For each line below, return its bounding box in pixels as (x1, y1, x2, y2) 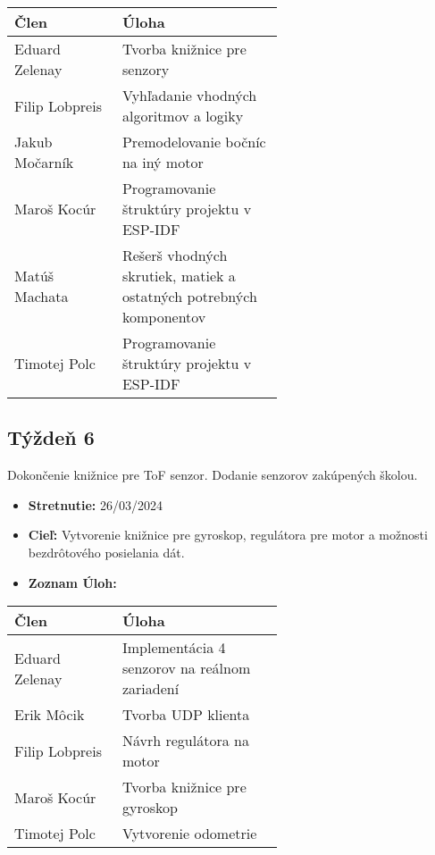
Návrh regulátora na (121, 730, 249, 751)
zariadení (121, 678, 180, 700)
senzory (121, 59, 170, 80)
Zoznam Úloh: (28, 573, 117, 591)
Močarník (14, 152, 74, 172)
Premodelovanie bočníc (121, 131, 266, 152)
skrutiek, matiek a (121, 265, 236, 286)
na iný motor (121, 152, 204, 172)
